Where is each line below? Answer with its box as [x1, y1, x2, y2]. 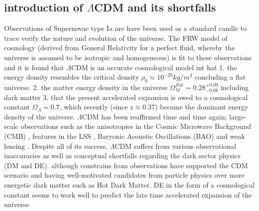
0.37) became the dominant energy [142, 102, 249, 112]
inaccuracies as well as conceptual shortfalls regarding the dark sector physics [4, 150, 241, 161]
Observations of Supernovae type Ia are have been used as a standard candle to [4, 23, 247, 33]
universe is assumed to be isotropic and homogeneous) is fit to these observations [4, 52, 252, 62]
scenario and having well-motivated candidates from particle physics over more [4, 170, 245, 180]
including [221, 82, 249, 92]
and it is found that [4, 62, 64, 72]
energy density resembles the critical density [4, 72, 139, 82]
